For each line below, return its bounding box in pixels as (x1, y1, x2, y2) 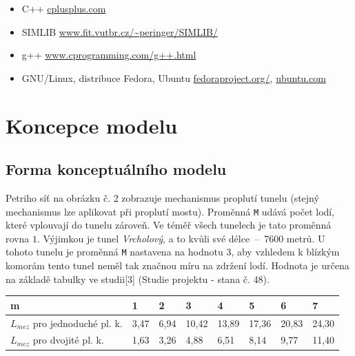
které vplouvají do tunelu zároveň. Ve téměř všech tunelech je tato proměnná (6, 218, 332, 232)
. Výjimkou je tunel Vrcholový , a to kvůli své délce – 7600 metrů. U (37, 231, 325, 245)
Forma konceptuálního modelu (6, 158, 227, 180)
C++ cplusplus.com (21, 1, 106, 15)
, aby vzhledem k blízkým (231, 244, 340, 259)
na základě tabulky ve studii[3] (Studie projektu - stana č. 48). (6, 271, 270, 286)
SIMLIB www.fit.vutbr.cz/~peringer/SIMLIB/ (21, 24, 218, 39)
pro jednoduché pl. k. (32, 315, 123, 330)
